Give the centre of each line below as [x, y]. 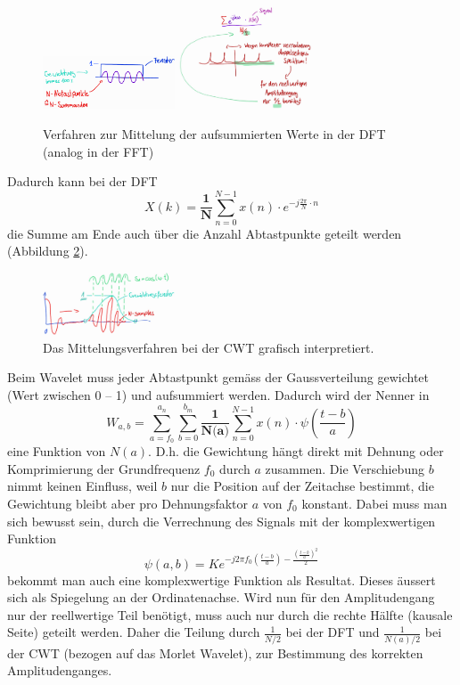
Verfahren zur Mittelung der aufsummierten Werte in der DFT [214, 133]
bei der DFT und [333, 632]
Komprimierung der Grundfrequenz [104, 468]
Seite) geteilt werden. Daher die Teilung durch [134, 632]
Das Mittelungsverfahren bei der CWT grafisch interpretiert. [209, 347]
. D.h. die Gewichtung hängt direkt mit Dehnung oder [296, 451]
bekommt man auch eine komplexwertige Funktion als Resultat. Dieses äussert [222, 579]
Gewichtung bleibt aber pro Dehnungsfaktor [128, 504]
